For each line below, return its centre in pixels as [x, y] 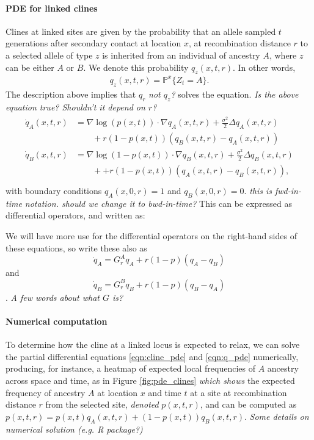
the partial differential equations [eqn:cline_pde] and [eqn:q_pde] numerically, [152, 356]
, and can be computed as [248, 404]
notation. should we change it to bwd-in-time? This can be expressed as [159, 203]
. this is [258, 190]
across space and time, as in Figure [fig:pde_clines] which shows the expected [150, 380]
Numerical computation [57, 321]
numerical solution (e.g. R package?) [74, 429]
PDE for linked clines [52, 8]
